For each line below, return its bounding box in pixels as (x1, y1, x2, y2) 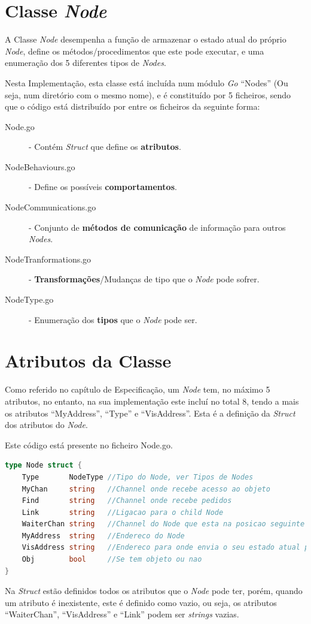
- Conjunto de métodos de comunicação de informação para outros (29, 221, 286, 233)
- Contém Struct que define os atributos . (29, 140, 181, 153)
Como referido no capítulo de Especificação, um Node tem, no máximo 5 (5, 383, 270, 396)
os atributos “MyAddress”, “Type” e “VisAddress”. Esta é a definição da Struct (5, 406, 295, 419)
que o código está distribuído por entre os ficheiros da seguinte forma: (5, 100, 260, 113)
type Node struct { (5, 461, 82, 470)
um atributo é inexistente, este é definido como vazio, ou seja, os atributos (5, 596, 277, 608)
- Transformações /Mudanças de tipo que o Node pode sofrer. (29, 273, 260, 285)
